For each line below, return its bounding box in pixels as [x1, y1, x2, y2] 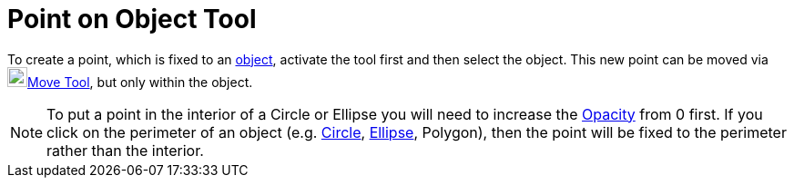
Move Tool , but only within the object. [27, 73, 253, 90]
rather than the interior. [46, 141, 204, 160]
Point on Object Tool [7, 4, 257, 34]
